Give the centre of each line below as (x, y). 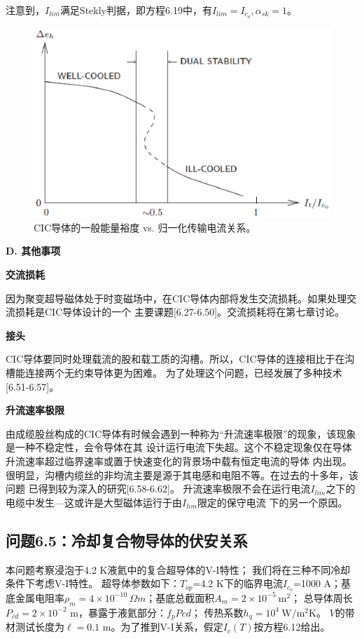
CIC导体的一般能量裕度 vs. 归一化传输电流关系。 (145, 227)
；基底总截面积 (180, 597)
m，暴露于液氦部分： (118, 612)
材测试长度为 (35, 627)
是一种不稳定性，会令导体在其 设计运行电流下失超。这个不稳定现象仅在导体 (179, 447)
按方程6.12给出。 (292, 627)
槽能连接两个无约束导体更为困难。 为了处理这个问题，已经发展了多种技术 (174, 372)
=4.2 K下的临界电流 (238, 583)
